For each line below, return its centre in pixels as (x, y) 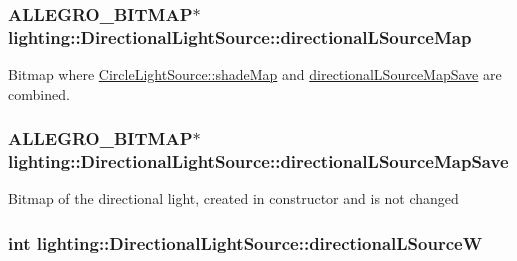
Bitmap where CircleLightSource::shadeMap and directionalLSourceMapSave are (255, 74)
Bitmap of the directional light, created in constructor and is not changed (233, 198)
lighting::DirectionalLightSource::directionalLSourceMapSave (258, 161)
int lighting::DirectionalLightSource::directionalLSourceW (245, 242)
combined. (39, 93)
